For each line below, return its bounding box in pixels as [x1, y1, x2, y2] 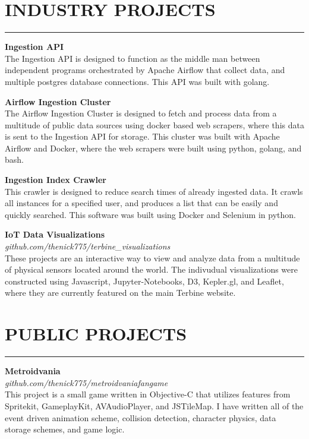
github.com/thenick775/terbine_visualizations [5, 240, 171, 252]
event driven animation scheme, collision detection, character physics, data [5, 411, 276, 424]
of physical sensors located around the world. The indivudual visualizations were [5, 263, 298, 276]
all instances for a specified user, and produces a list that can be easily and [5, 197, 278, 209]
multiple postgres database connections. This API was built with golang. [5, 75, 270, 87]
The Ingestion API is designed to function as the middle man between [5, 52, 260, 64]
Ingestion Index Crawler [5, 173, 106, 186]
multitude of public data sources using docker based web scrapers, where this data [5, 118, 304, 131]
